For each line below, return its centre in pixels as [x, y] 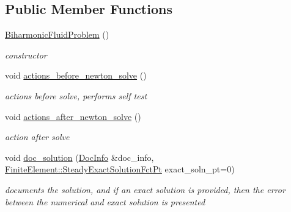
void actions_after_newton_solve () [73, 116]
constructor [26, 55]
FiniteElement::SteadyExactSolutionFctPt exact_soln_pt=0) [120, 169]
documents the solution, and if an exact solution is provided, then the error [145, 189]
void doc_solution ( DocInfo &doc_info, [79, 157]
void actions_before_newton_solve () [76, 75]
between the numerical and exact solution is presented [105, 201]
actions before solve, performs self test [76, 95]
